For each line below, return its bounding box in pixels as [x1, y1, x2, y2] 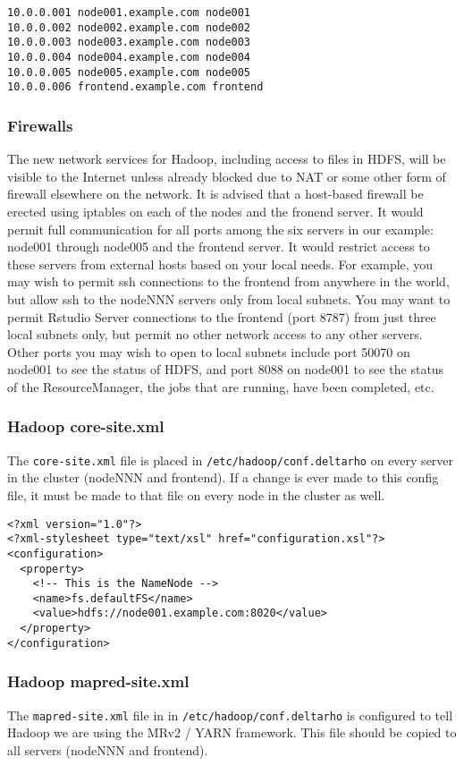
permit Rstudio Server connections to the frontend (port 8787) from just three [7, 307, 436, 326]
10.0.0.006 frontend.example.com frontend [7, 81, 264, 94]
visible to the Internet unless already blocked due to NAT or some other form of [7, 166, 446, 185]
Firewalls [7, 114, 73, 136]
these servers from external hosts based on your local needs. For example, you [7, 254, 434, 273]
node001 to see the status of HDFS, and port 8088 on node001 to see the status [7, 360, 444, 379]
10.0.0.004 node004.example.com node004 [7, 50, 251, 64]
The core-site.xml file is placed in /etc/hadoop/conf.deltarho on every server [7, 450, 454, 469]
